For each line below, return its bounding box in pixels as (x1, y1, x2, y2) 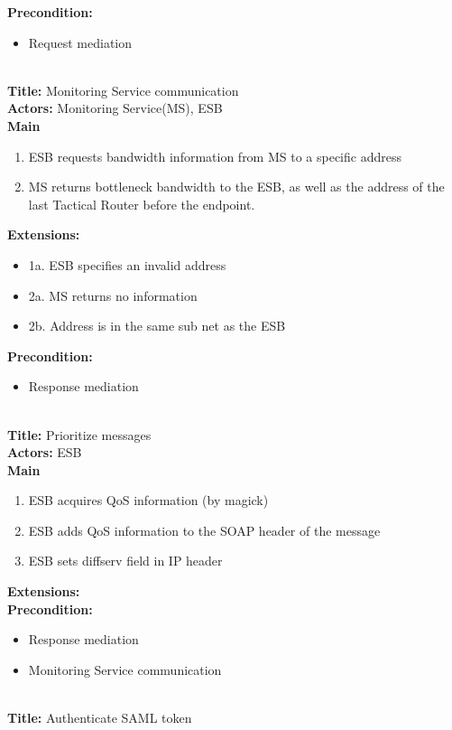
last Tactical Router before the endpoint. (28, 194, 255, 213)
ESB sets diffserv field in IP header (28, 551, 223, 570)
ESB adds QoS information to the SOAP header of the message (28, 520, 381, 539)
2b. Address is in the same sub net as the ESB (28, 316, 286, 335)
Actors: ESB (7, 443, 82, 462)
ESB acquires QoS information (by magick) (28, 491, 269, 510)
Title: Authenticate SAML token (7, 708, 192, 727)
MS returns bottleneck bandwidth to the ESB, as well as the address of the (28, 177, 445, 196)
